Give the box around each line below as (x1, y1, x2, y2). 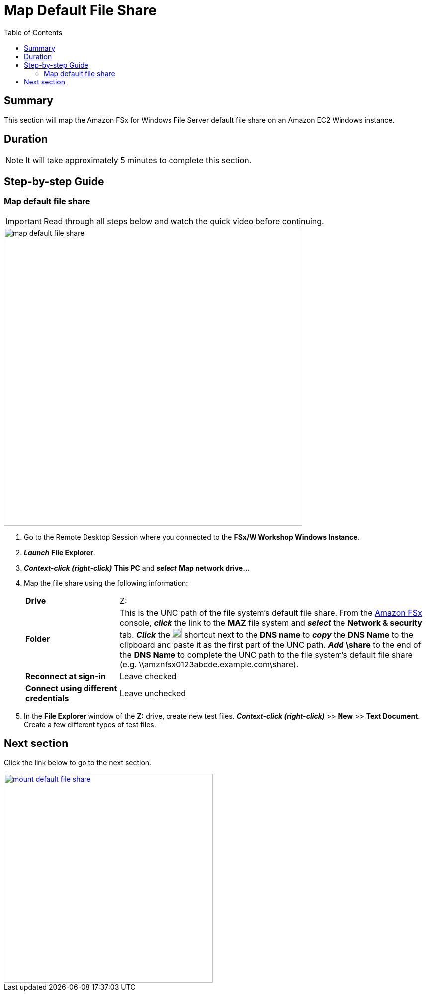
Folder (25, 633, 50, 644)
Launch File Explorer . (24, 548, 95, 557)
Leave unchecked (119, 688, 186, 698)
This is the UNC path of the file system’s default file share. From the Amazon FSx (119, 607, 422, 618)
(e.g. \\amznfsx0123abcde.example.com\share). (119, 659, 299, 669)
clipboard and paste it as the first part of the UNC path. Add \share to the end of (119, 639, 421, 650)
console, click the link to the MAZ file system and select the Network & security (119, 617, 422, 628)
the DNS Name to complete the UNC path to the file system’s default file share (119, 649, 413, 660)
